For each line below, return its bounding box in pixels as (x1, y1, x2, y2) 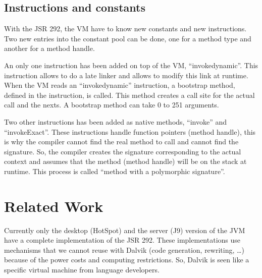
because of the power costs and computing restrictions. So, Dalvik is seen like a (4, 254, 249, 265)
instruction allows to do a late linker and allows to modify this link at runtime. (4, 70, 248, 80)
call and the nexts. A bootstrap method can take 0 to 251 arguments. (4, 99, 219, 110)
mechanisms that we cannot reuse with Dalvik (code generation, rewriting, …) (4, 244, 244, 255)
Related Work (4, 195, 103, 216)
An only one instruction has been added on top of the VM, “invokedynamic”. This (4, 60, 258, 70)
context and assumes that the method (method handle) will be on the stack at (4, 156, 247, 166)
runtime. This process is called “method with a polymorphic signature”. (4, 165, 225, 176)
